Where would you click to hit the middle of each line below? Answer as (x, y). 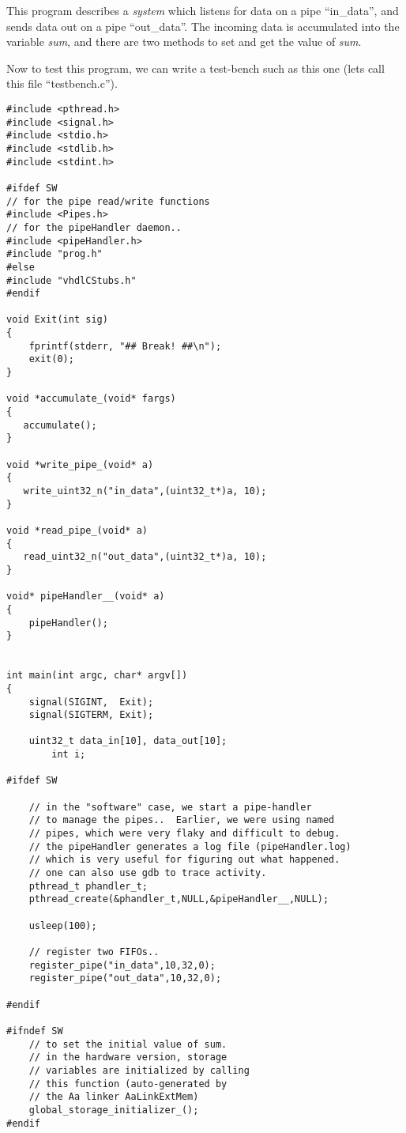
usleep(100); (63, 925)
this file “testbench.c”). (62, 83)
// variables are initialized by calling (139, 1070)
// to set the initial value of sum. (128, 1044)
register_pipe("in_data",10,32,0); (122, 965)
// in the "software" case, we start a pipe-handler (170, 807)
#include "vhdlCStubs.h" (71, 280)
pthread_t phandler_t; (88, 886)
